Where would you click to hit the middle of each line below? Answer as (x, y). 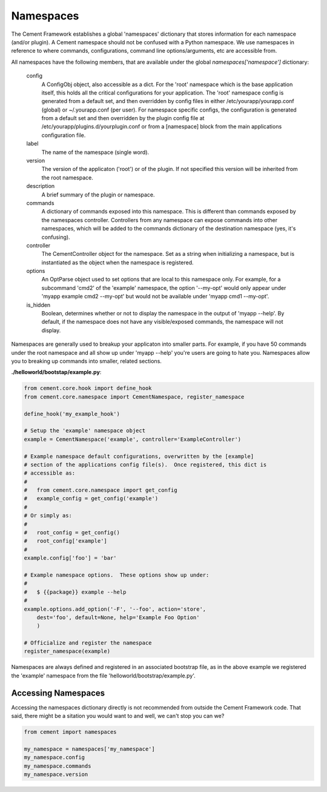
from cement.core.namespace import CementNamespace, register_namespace (134, 397)
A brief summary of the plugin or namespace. (98, 195)
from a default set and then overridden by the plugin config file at (123, 118)
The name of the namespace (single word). (95, 152)
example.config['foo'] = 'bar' (71, 558)
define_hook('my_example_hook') (72, 414)
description (41, 186)
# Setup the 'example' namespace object (84, 431)
